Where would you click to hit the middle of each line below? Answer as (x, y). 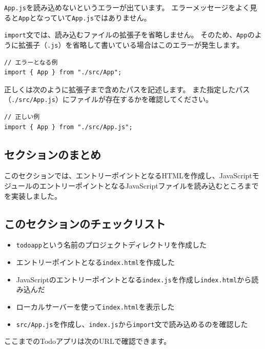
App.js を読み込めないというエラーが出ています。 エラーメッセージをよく (127, 7)
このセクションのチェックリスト (85, 223)
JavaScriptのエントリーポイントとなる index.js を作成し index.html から (134, 279)
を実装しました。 (33, 196)
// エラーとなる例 (31, 62)
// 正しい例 (22, 117)
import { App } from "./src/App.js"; (68, 127)
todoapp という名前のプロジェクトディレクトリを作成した (111, 245)
